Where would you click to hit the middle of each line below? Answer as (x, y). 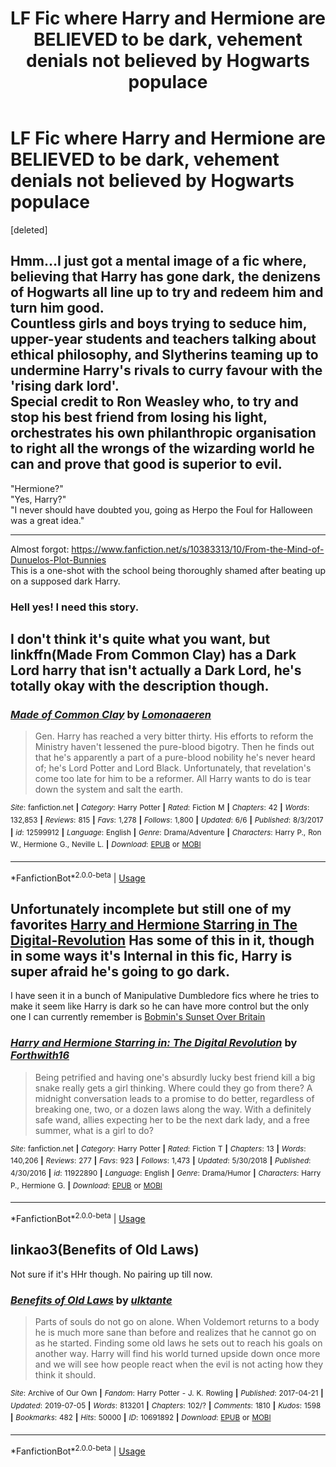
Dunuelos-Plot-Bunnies (58, 559)
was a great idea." (47, 520)
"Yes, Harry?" (38, 499)
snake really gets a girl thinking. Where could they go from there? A (173, 1088)
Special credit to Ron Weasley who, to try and (154, 402)
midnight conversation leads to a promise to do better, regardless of (174, 1098)
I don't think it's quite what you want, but (140, 639)
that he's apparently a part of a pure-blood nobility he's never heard (175, 758)
